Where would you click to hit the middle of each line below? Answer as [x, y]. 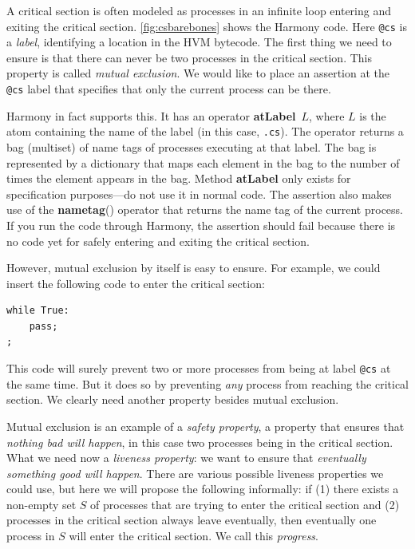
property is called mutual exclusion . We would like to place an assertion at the [198, 73]
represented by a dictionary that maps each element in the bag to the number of [203, 162]
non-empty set [41, 504]
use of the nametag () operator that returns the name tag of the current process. [205, 209]
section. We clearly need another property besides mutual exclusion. [173, 399]
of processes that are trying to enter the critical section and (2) [245, 504]
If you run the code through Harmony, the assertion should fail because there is [201, 225]
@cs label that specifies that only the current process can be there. [169, 89]
